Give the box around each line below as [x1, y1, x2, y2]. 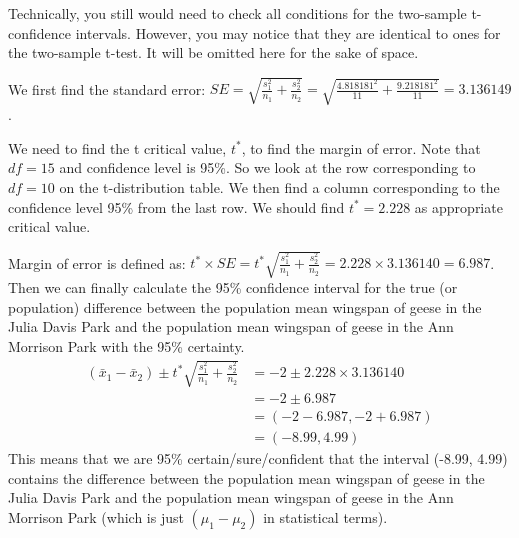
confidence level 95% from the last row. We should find [8, 196, 345, 217]
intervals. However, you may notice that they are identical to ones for [75, 22, 501, 43]
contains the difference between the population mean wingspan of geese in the [8, 467, 485, 488]
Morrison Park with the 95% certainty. [8, 336, 245, 357]
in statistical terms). [263, 507, 388, 528]
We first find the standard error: [8, 78, 206, 99]
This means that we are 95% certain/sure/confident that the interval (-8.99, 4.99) [8, 448, 508, 469]
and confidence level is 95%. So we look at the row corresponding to [59, 157, 476, 178]
